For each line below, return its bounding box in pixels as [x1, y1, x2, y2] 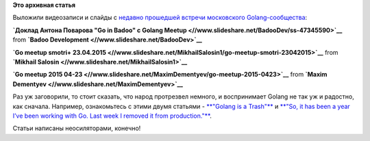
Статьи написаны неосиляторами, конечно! [12, 124, 141, 133]
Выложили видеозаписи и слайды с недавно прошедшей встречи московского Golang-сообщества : [12, 14, 308, 22]
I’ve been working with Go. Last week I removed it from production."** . [12, 112, 212, 120]
